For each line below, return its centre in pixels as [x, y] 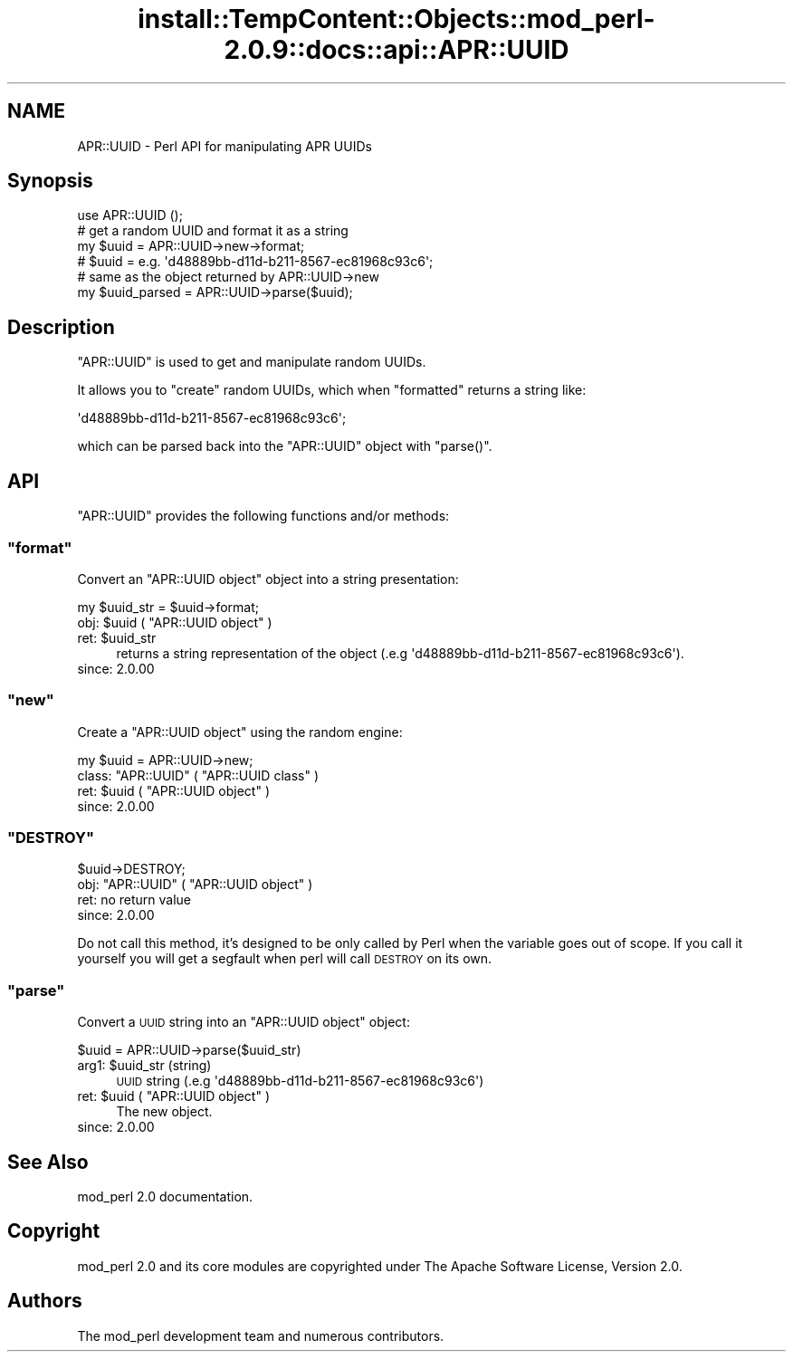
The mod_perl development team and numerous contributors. [261, 1335]
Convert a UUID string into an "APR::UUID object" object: [244, 1022]
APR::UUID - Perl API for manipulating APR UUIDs [225, 146]
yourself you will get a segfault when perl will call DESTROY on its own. [285, 959]
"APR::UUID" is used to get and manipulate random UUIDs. [252, 362]
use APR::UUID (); [130, 215]
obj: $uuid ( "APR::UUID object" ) [175, 622]
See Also [48, 1162]
